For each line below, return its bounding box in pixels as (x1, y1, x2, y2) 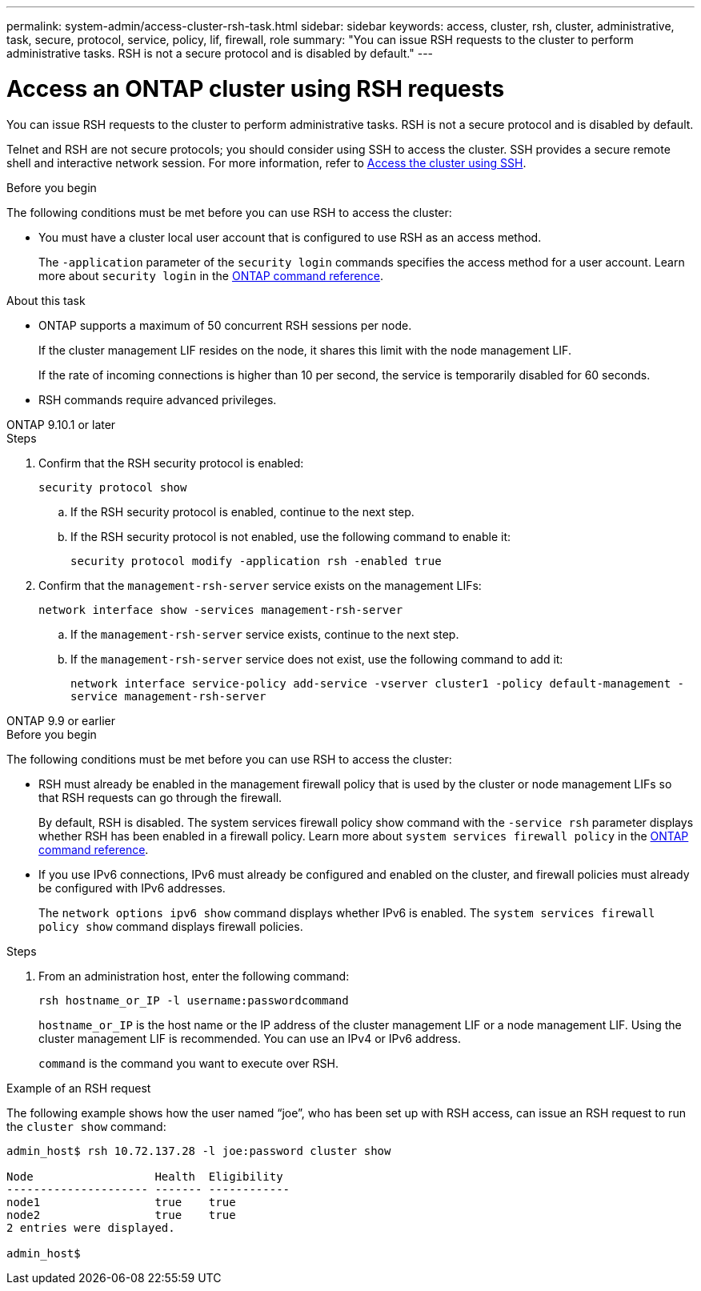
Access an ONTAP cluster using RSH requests (6, 74, 505, 102)
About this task (6, 293, 86, 307)
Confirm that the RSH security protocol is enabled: (38, 455, 304, 470)
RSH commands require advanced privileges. (38, 392, 277, 407)
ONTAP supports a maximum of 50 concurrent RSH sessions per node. (38, 318, 412, 332)
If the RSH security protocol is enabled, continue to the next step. (70, 504, 415, 519)
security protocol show (38, 480, 187, 494)
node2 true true (6, 1208, 236, 1221)
